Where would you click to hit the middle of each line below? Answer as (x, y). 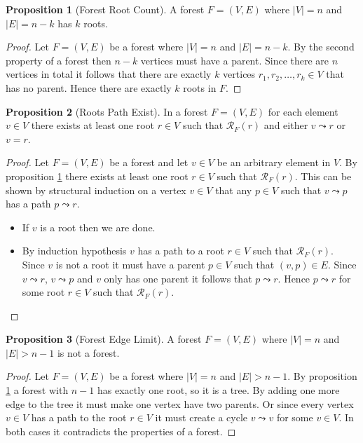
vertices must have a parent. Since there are (235, 60)
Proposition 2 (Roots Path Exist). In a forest (107, 111)
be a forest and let (149, 162)
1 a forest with (37, 390)
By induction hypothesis (74, 251)
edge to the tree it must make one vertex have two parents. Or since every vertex (180, 403)
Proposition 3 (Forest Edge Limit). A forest (104, 339)
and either (286, 125)
